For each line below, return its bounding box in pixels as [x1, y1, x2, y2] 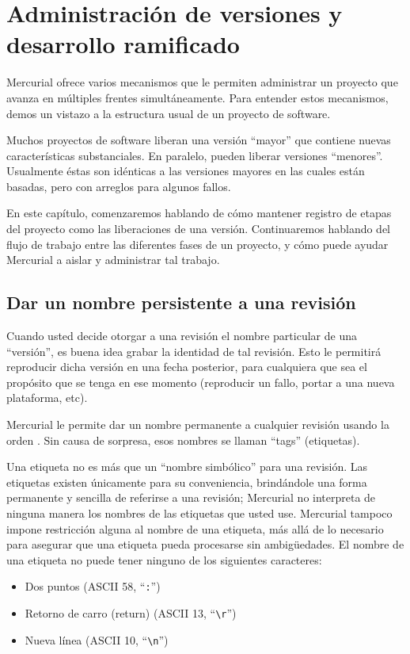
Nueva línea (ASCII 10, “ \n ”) [25, 631, 169, 648]
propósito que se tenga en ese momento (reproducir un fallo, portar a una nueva [6, 373, 395, 390]
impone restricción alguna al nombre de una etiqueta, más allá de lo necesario [6, 520, 384, 537]
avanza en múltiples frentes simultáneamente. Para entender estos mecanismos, [6, 89, 389, 105]
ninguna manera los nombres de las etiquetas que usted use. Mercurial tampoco [6, 504, 393, 521]
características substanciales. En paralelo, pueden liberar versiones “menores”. [6, 147, 383, 163]
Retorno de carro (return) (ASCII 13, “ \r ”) [25, 605, 237, 621]
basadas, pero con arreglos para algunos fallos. [6, 178, 231, 194]
